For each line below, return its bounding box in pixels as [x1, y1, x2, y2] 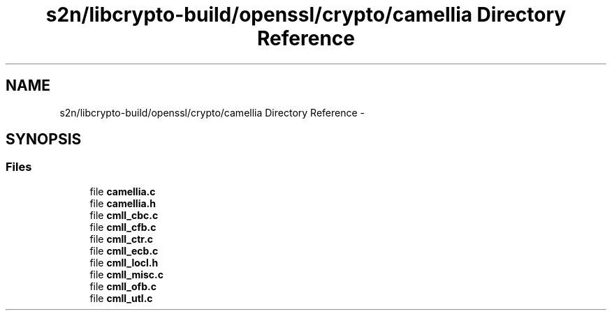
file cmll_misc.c [89, 268, 164, 280]
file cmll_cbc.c [89, 209, 159, 221]
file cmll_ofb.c [89, 280, 156, 292]
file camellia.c [89, 185, 156, 197]
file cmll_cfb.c [89, 220, 156, 233]
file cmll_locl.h [89, 256, 159, 269]
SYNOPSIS [6, 130, 82, 149]
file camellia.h [89, 197, 156, 209]
